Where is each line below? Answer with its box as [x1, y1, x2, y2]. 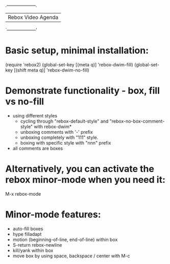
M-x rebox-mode [5, 190, 41, 197]
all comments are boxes [12, 145, 63, 151]
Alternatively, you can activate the [5, 163, 155, 175]
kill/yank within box [12, 247, 54, 253]
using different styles [12, 112, 58, 118]
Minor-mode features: [5, 209, 101, 220]
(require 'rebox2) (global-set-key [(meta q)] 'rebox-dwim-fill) [5, 61, 134, 67]
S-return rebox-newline [12, 242, 62, 248]
